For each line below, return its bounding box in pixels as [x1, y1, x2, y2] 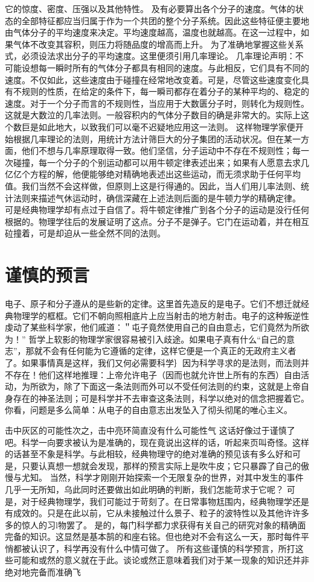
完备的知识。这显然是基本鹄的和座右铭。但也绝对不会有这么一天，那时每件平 [5, 530, 309, 543]
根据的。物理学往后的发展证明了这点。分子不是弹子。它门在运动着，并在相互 [5, 215, 309, 227]
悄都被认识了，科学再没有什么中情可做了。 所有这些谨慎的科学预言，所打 [5, 542, 295, 554]
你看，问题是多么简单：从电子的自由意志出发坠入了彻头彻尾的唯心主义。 [5, 403, 292, 416]
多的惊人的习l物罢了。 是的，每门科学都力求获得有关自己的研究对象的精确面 [5, 518, 306, 531]
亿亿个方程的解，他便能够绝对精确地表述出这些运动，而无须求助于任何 [5, 168, 284, 180]
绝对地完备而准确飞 [5, 566, 81, 578]
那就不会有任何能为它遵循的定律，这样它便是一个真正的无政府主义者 [25, 344, 296, 357]
